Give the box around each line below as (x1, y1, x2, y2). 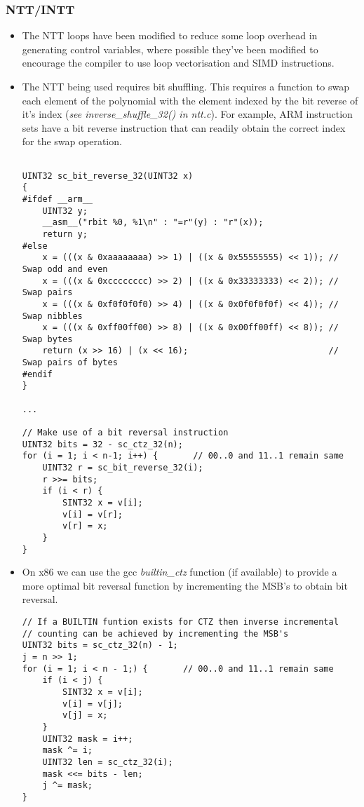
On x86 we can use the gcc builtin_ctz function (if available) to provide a (22, 564, 337, 579)
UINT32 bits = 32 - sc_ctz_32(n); (22, 439, 183, 449)
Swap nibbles (22, 311, 83, 321)
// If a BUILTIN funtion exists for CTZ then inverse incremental (22, 617, 339, 628)
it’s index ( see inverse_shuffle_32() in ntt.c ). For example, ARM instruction (22, 107, 353, 121)
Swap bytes (22, 334, 73, 344)
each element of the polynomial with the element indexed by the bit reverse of (22, 93, 358, 107)
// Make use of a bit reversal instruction (22, 428, 229, 438)
